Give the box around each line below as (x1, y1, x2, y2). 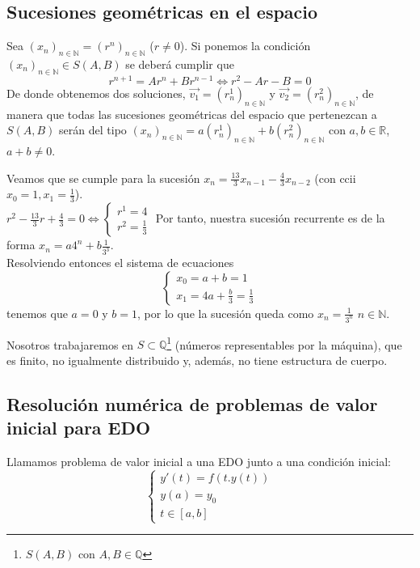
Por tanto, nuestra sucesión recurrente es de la (155, 210, 385, 227)
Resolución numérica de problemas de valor (6, 391, 378, 416)
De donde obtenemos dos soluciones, (6, 84, 186, 101)
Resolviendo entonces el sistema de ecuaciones (6, 254, 234, 271)
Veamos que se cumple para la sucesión (6, 169, 200, 186)
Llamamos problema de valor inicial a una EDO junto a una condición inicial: (6, 453, 391, 470)
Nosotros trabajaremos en (6, 336, 134, 353)
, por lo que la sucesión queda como (137, 304, 314, 321)
